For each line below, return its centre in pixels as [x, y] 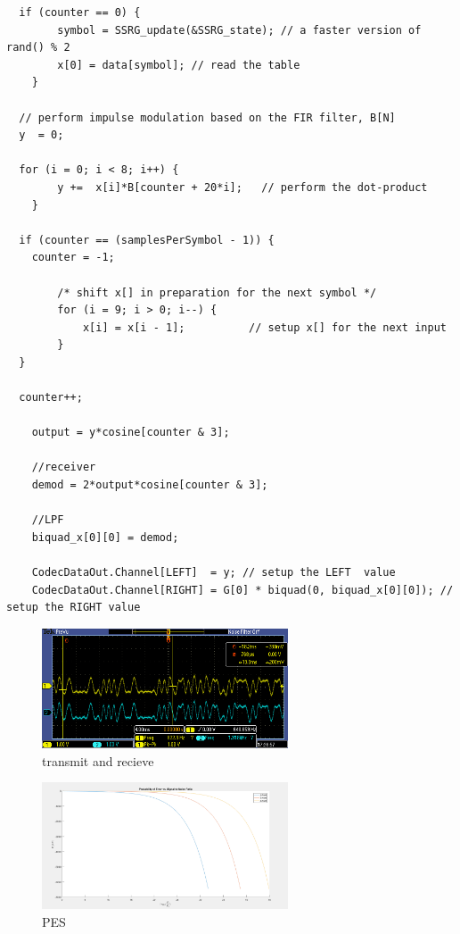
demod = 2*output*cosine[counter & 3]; [150, 485]
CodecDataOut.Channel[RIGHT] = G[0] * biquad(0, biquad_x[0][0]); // [242, 590]
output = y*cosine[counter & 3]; [131, 433]
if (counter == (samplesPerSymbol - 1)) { [147, 240]
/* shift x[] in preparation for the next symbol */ [217, 292]
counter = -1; [73, 258]
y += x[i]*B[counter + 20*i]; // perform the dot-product [242, 187]
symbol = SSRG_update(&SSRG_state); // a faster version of [239, 30]
